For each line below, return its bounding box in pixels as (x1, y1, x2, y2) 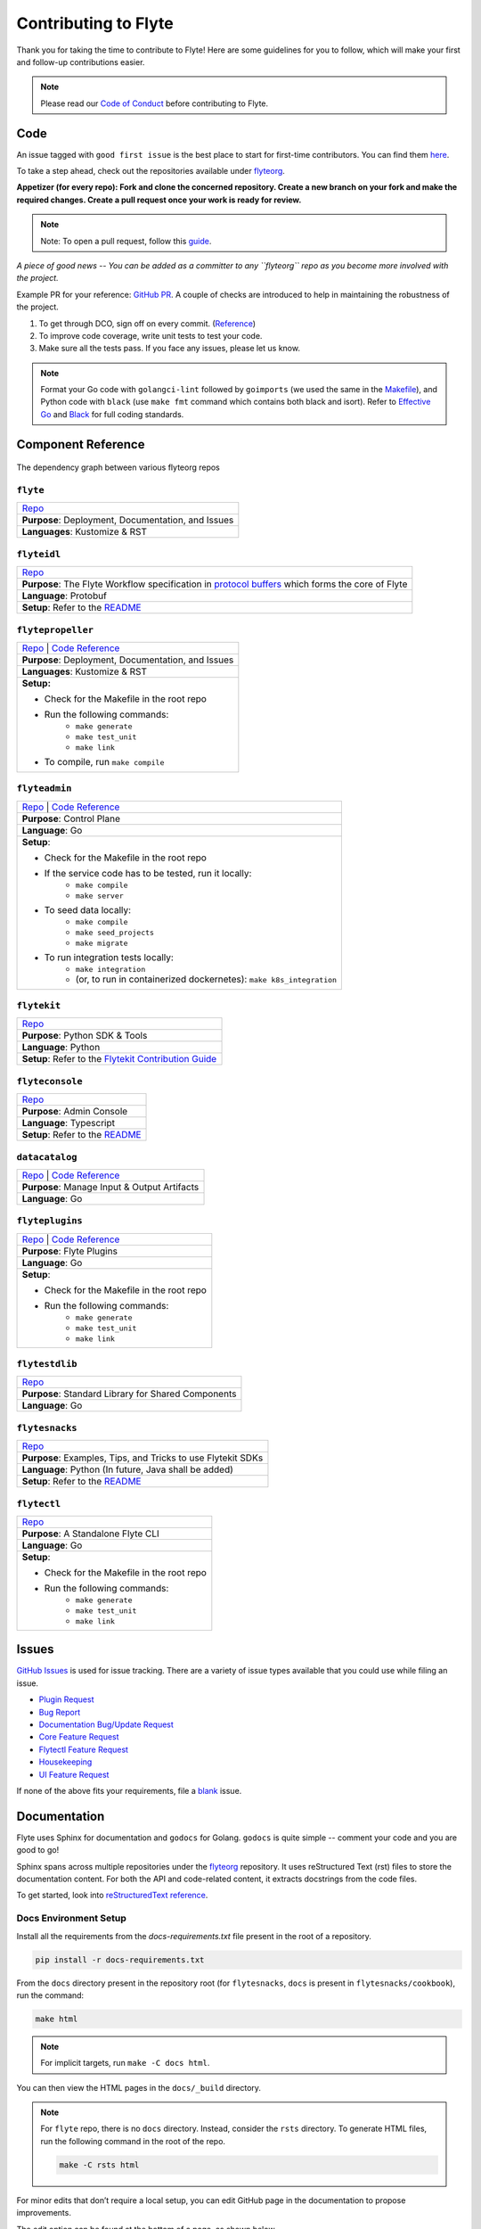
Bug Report (38, 1707, 80, 1717)
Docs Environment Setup (16, 1912, 126, 1925)
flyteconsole (16, 1075, 84, 1087)
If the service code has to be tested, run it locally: (44, 867, 252, 879)
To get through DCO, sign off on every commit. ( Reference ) (38, 317, 257, 329)
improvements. (16, 2208, 71, 2218)
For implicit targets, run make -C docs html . (40, 2058, 210, 2069)
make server (75, 891, 124, 901)
